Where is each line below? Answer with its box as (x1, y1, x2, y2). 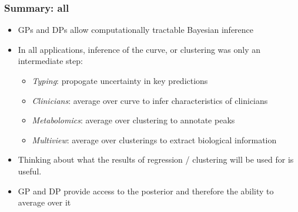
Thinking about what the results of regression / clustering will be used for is (18, 153, 294, 166)
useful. (18, 164, 42, 177)
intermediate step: (18, 55, 83, 67)
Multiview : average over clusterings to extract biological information (32, 133, 277, 146)
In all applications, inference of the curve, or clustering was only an (18, 43, 261, 55)
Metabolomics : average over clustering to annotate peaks (32, 114, 235, 126)
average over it (18, 196, 71, 208)
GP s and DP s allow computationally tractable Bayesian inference (18, 23, 254, 36)
